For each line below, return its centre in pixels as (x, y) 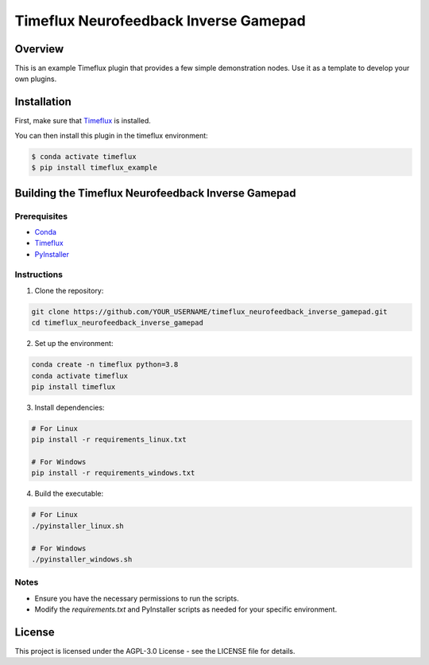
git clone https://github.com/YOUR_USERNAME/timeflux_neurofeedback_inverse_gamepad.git (210, 311)
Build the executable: (69, 494)
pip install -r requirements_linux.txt (109, 440)
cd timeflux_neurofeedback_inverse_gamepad (118, 323)
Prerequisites (41, 216)
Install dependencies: (70, 407)
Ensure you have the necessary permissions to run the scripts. (137, 598)
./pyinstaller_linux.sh (78, 526)
